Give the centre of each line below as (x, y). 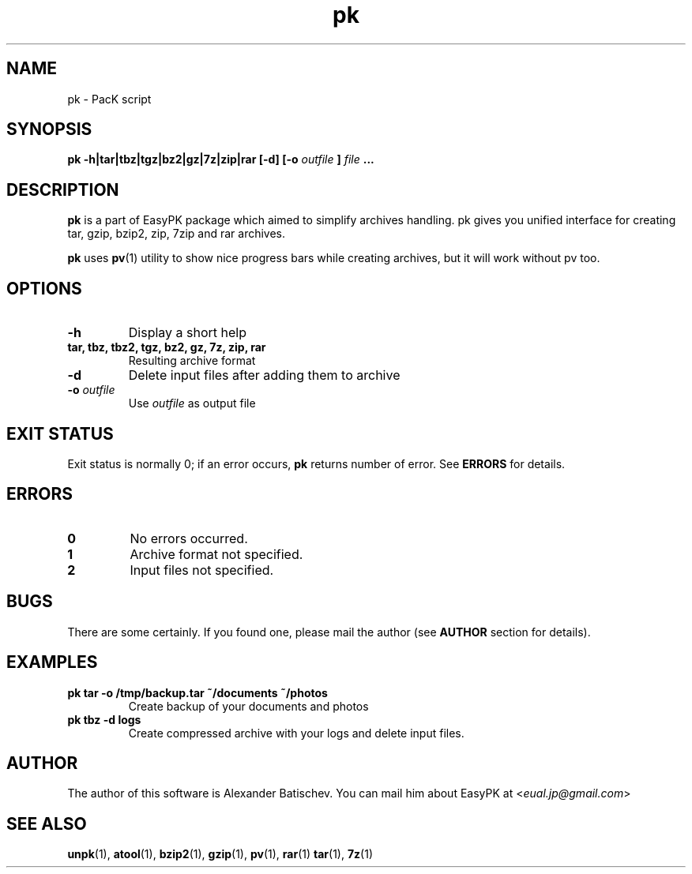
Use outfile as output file (192, 403)
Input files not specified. (202, 570)
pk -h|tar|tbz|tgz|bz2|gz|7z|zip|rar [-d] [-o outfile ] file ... (221, 159)
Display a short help (188, 333)
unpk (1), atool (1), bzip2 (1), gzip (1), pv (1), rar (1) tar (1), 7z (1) (220, 854)
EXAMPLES (52, 662)
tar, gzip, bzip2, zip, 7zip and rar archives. (177, 234)
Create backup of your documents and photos (248, 706)
